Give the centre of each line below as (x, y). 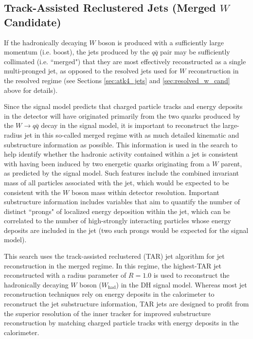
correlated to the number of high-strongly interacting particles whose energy (117, 221)
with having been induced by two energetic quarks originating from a (107, 163)
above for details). (31, 90)
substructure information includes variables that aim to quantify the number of (122, 202)
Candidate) (33, 22)
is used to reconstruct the (191, 275)
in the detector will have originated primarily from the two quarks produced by (122, 116)
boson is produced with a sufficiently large (161, 42)
